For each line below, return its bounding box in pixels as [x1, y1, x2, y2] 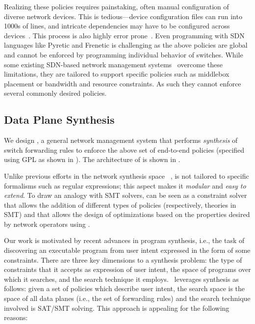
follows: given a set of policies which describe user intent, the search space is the [4, 283, 245, 294]
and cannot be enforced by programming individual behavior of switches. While [4, 49, 243, 59]
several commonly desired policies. [4, 88, 107, 98]
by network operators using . [4, 218, 90, 229]
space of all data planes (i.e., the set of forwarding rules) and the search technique [4, 293, 251, 303]
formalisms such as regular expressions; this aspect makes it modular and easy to [4, 180, 246, 190]
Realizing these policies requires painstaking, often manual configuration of [4, 1, 229, 11]
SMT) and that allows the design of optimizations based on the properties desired [4, 209, 250, 219]
